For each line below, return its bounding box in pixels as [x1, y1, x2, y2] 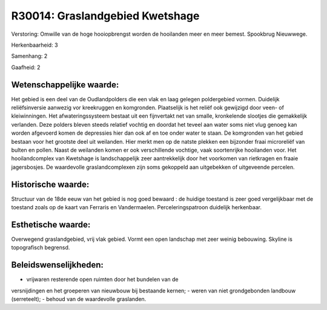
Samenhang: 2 [11, 52, 48, 60]
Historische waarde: [11, 179, 90, 189]
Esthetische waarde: [11, 219, 91, 230]
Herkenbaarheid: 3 [11, 41, 58, 49]
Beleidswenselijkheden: [11, 260, 104, 270]
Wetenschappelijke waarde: [11, 79, 119, 90]
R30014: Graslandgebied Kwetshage [11, 9, 200, 22]
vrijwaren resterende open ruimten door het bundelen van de [26, 276, 179, 283]
